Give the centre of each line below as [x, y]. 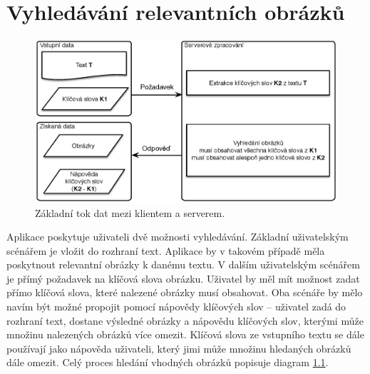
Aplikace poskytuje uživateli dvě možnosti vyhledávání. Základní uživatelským [178, 237]
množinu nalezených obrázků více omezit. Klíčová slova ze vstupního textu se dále [185, 334]
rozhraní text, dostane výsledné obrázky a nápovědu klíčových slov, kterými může [185, 320]
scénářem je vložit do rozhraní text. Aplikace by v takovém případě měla [166, 250]
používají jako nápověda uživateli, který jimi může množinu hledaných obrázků [179, 348]
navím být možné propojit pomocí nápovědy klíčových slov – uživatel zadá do [176, 307]
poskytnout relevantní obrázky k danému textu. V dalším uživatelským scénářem [183, 264]
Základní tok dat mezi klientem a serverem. [130, 212]
